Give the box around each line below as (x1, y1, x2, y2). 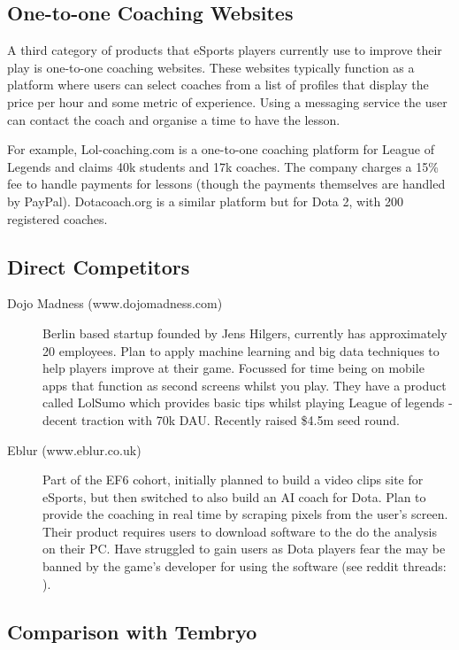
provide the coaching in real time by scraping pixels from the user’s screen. (42, 505, 448, 523)
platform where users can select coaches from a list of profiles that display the (7, 75, 429, 94)
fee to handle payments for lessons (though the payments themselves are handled (7, 174, 446, 193)
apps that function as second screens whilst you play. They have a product (42, 375, 447, 394)
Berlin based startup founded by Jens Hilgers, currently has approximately (42, 323, 448, 342)
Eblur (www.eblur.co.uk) (7, 440, 142, 459)
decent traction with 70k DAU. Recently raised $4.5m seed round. (42, 410, 400, 429)
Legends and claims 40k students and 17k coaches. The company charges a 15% (7, 157, 439, 175)
